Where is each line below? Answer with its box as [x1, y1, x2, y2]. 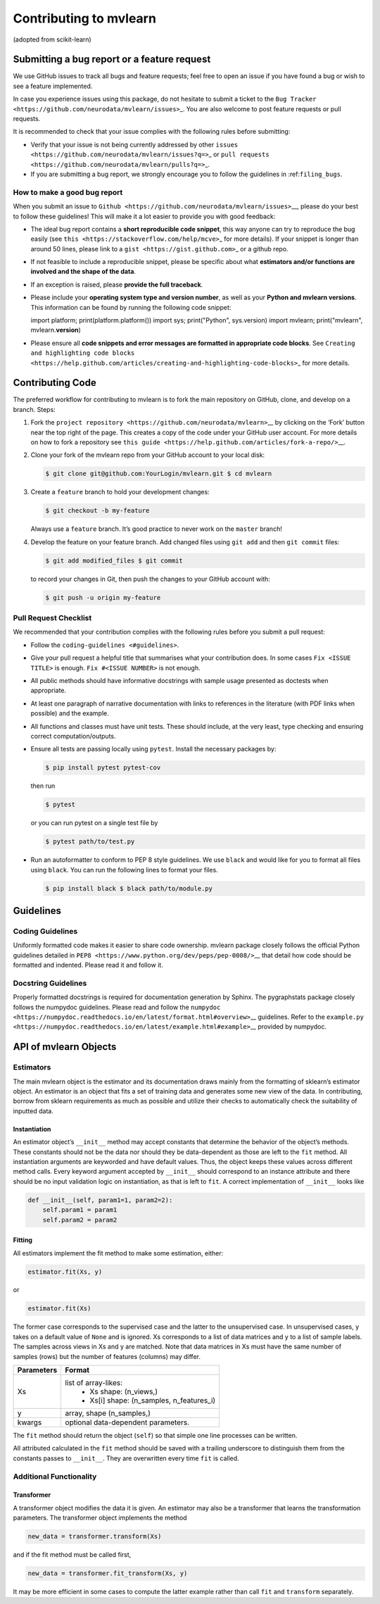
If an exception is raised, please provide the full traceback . [30, 280, 203, 289]
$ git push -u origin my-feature [45, 594, 161, 601]
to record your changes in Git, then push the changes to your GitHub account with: [30, 575, 270, 583]
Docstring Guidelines [13, 978, 87, 988]
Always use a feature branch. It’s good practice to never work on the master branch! [30, 525, 283, 533]
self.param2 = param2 [42, 1215, 118, 1224]
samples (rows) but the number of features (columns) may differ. [13, 1352, 201, 1360]
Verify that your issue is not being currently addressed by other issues [30, 140, 239, 149]
